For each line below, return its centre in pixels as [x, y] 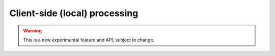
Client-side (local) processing [74, 13]
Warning [32, 31]
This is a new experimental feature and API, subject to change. [89, 40]
